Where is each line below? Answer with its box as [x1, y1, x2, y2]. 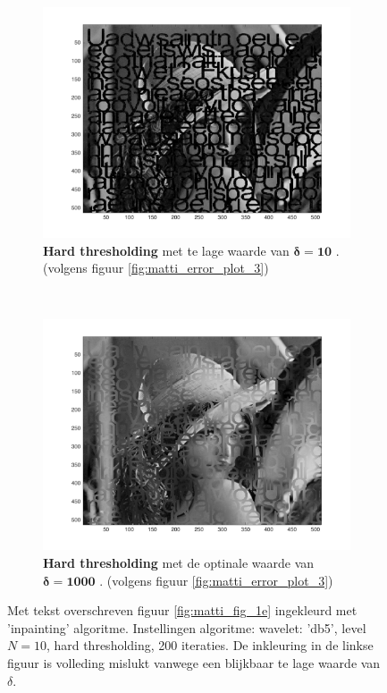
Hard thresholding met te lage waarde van [43, 241, 290, 259]
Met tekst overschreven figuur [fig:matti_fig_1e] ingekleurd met [7, 601, 358, 620]
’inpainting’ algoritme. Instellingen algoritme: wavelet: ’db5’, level [7, 618, 366, 637]
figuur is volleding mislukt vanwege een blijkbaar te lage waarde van [7, 653, 381, 672]
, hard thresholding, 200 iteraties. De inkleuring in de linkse [46, 636, 374, 655]
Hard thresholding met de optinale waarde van [43, 553, 315, 571]
